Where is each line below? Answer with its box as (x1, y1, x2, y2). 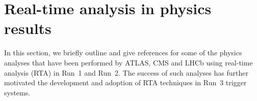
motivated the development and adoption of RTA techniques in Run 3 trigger (4, 77, 247, 88)
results (4, 18, 52, 39)
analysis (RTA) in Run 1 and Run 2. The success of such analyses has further (4, 67, 248, 78)
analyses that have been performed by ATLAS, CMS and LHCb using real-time (4, 57, 253, 68)
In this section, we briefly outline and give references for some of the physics (4, 47, 242, 58)
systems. (4, 87, 31, 97)
